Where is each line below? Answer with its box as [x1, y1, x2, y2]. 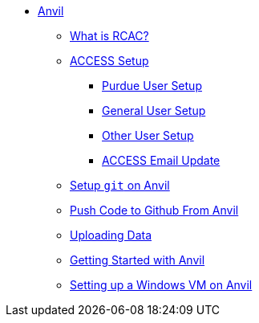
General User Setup [102, 104, 206, 117]
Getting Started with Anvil [70, 253, 205, 267]
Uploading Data [70, 228, 152, 242]
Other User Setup [102, 129, 194, 142]
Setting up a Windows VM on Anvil [70, 278, 253, 292]
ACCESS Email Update [102, 153, 221, 167]
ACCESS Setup [70, 54, 149, 67]
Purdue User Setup [102, 79, 202, 92]
